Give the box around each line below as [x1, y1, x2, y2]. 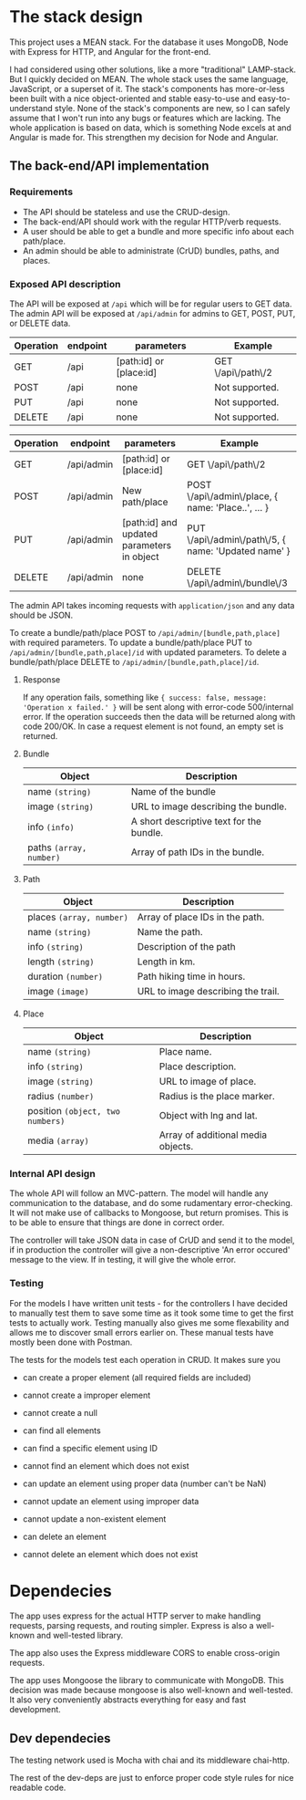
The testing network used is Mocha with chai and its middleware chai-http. [9, 1754, 290, 1766]
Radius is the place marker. [158, 1089, 275, 1102]
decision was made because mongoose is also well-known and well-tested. [9, 1685, 293, 1696]
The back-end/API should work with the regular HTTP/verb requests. [22, 216, 282, 227]
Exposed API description [9, 277, 121, 290]
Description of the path [137, 940, 236, 952]
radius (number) [26, 1089, 95, 1102]
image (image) [26, 984, 89, 997]
